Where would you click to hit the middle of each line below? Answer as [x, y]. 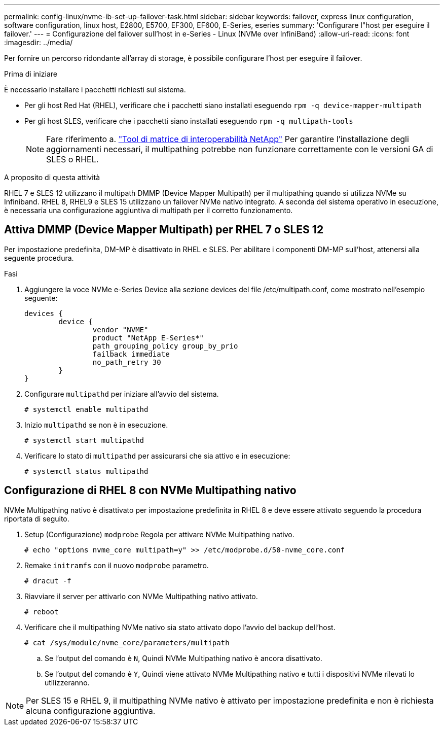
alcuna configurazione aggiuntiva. [91, 710]
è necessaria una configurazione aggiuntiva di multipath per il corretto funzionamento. [149, 210]
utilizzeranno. [67, 682]
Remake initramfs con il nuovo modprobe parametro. [117, 565]
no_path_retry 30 [127, 362]
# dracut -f [48, 581]
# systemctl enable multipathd [86, 409]
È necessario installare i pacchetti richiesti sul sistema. [95, 90]
